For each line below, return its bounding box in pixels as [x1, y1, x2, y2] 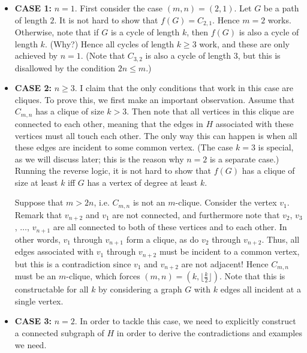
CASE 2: [14, 82, 52, 94]
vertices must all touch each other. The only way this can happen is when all [14, 129, 297, 141]
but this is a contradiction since [14, 257, 131, 270]
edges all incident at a [220, 283, 301, 295]
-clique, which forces [66, 270, 140, 282]
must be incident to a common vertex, [159, 245, 300, 258]
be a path [263, 2, 299, 14]
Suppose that [14, 196, 64, 209]
